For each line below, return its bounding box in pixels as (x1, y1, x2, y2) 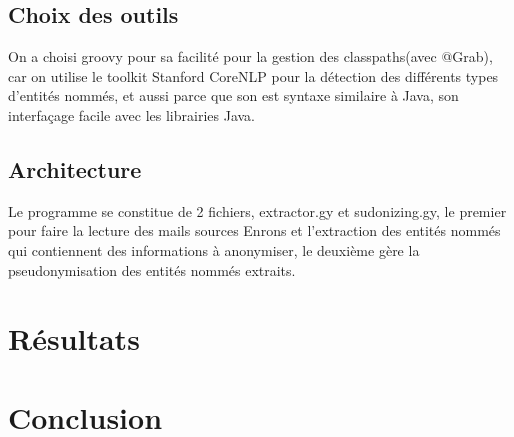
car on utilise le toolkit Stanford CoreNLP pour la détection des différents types (8, 65, 499, 86)
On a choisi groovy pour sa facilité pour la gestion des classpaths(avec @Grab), (8, 46, 493, 67)
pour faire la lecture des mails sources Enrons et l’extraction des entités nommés (8, 220, 501, 241)
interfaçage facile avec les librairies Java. (8, 104, 255, 125)
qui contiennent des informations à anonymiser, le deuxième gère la (8, 239, 420, 260)
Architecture (8, 153, 142, 184)
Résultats (8, 318, 140, 359)
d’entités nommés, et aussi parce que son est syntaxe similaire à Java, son (8, 85, 459, 106)
